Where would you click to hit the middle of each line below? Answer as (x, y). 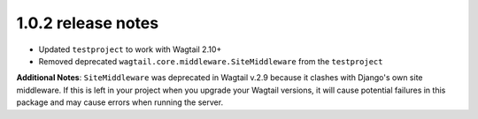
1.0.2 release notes (88, 23)
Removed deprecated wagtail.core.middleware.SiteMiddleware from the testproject (211, 61)
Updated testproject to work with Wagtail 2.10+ (130, 49)
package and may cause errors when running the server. (120, 102)
